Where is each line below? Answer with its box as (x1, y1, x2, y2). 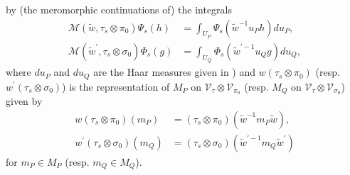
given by (6, 94, 43, 108)
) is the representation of (62, 79, 170, 94)
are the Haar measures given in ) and (93, 64, 256, 79)
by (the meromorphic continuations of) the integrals (6, 2, 233, 16)
